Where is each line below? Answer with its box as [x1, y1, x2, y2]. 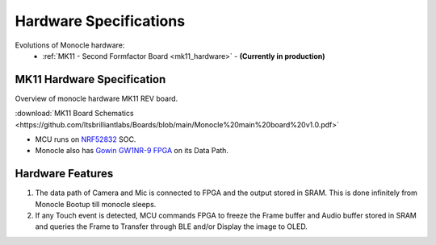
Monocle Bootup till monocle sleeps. [35, 199, 157, 209]
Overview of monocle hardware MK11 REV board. [15, 93, 178, 103]
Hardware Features [15, 167, 114, 181]
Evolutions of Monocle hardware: [15, 40, 125, 50]
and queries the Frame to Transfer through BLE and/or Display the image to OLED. [35, 222, 308, 231]
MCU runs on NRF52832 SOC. [35, 135, 136, 144]
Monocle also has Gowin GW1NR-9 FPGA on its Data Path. [35, 146, 229, 156]
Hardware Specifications [15, 12, 186, 30]
